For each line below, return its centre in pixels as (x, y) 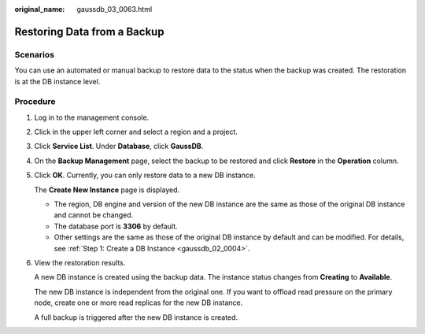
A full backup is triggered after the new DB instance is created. (136, 317)
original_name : (40, 9)
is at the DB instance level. (57, 81)
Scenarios (35, 54)
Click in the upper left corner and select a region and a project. (136, 132)
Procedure (35, 102)
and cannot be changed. (94, 215)
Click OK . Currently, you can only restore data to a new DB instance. (145, 175)
